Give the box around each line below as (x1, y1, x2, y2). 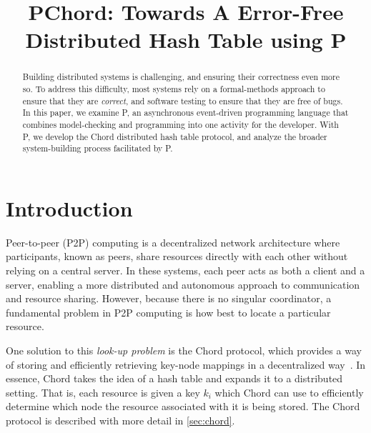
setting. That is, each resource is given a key (6, 384, 200, 399)
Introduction (6, 193, 133, 222)
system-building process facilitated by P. (22, 142, 173, 154)
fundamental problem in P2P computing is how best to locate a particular (6, 304, 331, 319)
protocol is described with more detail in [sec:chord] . (6, 413, 235, 428)
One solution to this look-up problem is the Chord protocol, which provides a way (6, 343, 362, 358)
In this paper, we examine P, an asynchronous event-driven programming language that (22, 106, 349, 119)
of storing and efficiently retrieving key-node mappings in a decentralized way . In (6, 357, 366, 372)
